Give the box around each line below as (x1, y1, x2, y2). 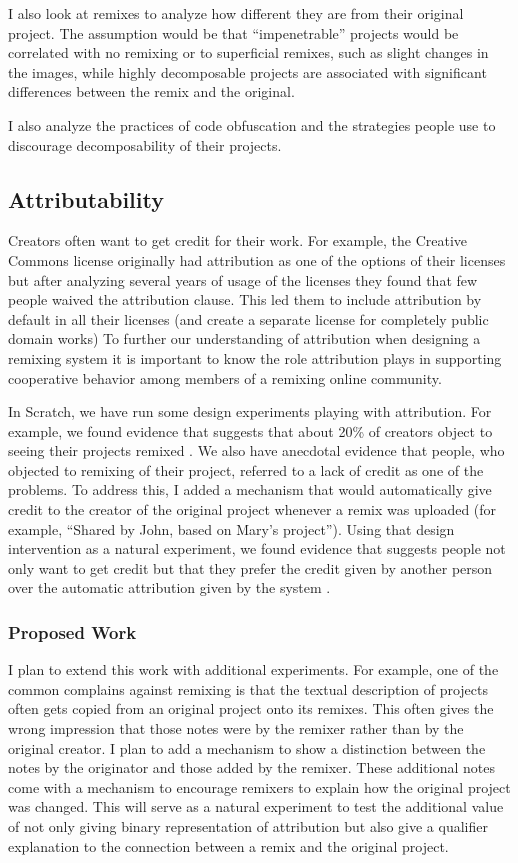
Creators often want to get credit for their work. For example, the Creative (8, 230, 468, 251)
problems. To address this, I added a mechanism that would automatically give (8, 479, 492, 500)
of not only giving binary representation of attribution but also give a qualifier (8, 816, 488, 837)
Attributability (8, 183, 164, 214)
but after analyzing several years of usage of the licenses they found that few (8, 269, 478, 290)
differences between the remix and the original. (8, 81, 295, 102)
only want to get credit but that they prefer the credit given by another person (8, 557, 493, 578)
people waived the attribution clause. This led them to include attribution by (8, 289, 482, 310)
